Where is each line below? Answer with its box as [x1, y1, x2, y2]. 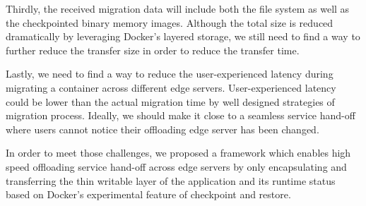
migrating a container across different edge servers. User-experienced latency [6, 80, 336, 95]
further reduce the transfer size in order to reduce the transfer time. [6, 42, 300, 57]
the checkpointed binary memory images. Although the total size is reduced [6, 15, 333, 30]
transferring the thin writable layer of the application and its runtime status [6, 173, 336, 188]
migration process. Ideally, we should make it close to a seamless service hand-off [6, 108, 355, 123]
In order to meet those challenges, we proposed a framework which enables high [6, 145, 351, 160]
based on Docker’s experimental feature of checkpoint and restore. [6, 187, 291, 202]
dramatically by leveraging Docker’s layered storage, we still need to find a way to [6, 29, 360, 44]
